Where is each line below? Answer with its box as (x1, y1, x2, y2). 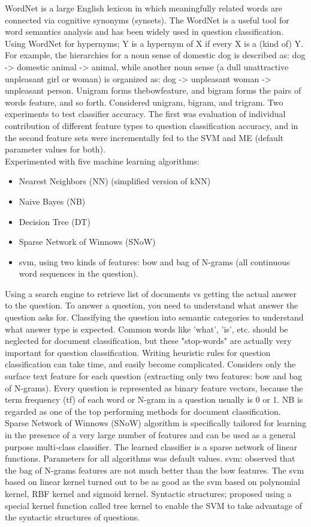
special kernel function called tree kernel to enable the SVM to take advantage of (5, 499, 303, 511)
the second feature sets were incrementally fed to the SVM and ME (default (5, 131, 284, 143)
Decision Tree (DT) (19, 215, 90, 227)
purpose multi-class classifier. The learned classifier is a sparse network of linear (5, 440, 297, 453)
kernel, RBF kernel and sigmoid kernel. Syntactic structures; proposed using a (5, 487, 292, 499)
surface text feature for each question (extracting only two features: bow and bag (5, 370, 303, 382)
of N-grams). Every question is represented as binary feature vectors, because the (5, 381, 303, 394)
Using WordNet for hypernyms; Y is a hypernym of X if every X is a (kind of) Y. (5, 37, 303, 49)
